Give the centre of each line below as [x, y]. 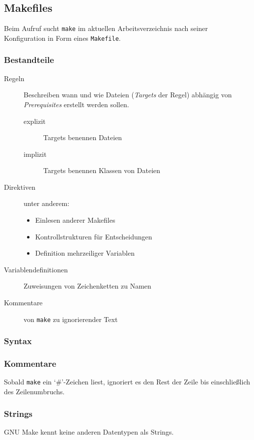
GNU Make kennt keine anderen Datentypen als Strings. [89, 431]
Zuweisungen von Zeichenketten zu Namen [87, 286]
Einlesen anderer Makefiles [75, 220]
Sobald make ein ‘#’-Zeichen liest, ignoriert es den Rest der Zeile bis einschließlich [127, 382]
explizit [35, 121]
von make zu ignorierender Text [71, 319]
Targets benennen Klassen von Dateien [102, 170]
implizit [35, 154]
